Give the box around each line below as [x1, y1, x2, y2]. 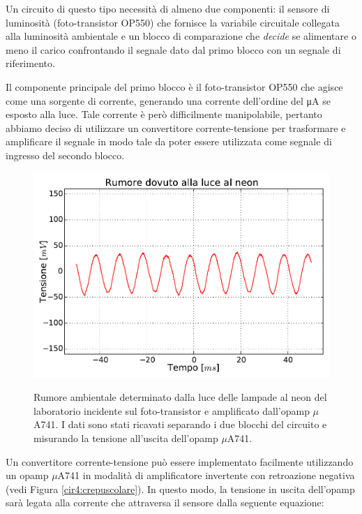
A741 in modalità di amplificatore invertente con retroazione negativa [57, 468, 355, 483]
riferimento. [6, 56, 55, 71]
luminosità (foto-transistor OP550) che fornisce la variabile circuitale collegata [6, 15, 340, 29]
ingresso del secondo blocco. [6, 147, 125, 162]
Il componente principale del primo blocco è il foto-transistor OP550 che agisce [6, 79, 343, 94]
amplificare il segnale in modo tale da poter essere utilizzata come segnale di [6, 134, 332, 149]
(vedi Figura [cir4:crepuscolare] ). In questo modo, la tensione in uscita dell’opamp [6, 481, 355, 496]
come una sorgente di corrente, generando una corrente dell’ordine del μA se [6, 93, 331, 108]
